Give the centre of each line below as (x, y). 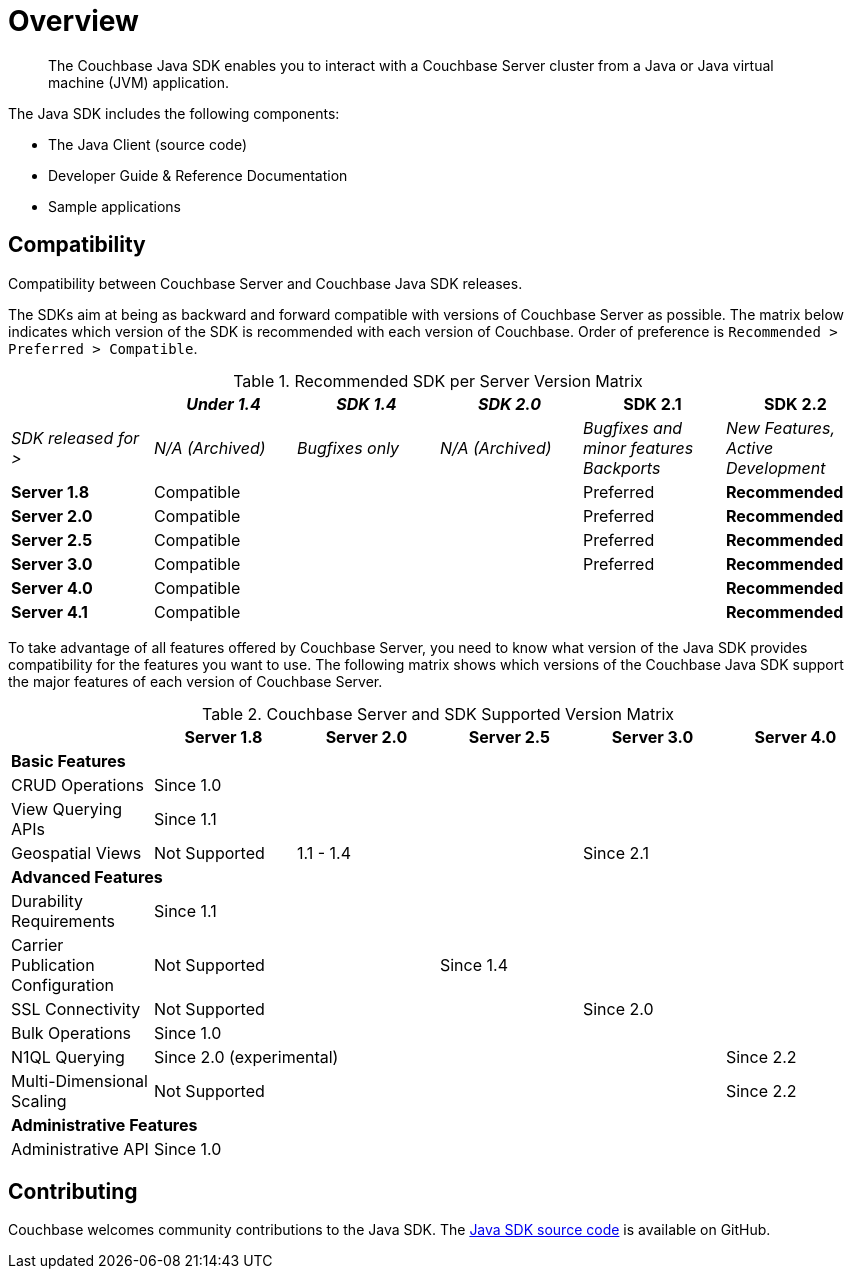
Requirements (63, 920)
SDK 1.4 (366, 403)
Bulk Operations (71, 1032)
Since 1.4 (473, 964)
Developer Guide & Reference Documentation (198, 175)
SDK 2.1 (652, 403)
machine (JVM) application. (139, 82)
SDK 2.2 (795, 403)
